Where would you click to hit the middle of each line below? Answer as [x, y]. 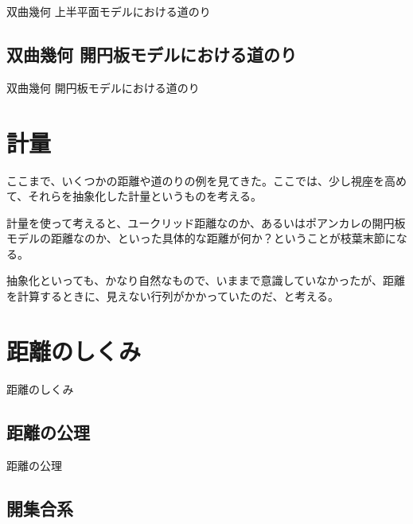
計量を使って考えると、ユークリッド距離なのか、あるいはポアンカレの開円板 [206, 222]
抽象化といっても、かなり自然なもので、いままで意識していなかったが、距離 [206, 280]
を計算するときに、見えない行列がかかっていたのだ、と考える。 [173, 296]
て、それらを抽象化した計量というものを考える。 [134, 196]
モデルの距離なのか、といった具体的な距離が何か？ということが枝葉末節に [201, 238]
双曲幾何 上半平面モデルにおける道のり [109, 11]
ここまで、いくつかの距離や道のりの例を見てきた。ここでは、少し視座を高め [207, 180]
